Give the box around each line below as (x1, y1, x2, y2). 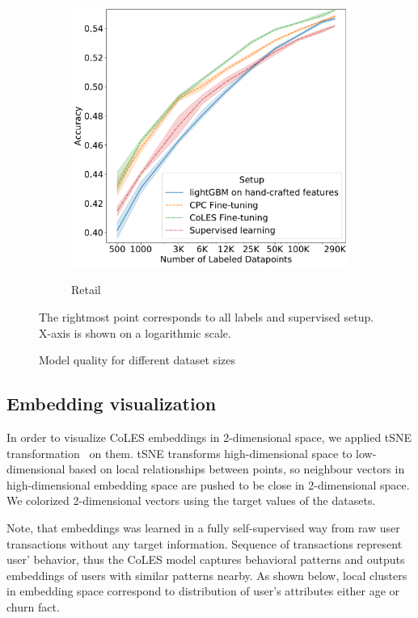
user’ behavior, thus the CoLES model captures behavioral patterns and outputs (6, 551, 405, 568)
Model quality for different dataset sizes (39, 351, 235, 368)
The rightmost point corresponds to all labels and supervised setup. (39, 309, 374, 326)
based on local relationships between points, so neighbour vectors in (69, 460, 405, 477)
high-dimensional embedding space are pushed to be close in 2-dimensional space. (6, 476, 410, 493)
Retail (71, 281, 101, 298)
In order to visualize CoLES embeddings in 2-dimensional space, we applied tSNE (6, 429, 412, 445)
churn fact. (6, 598, 60, 615)
